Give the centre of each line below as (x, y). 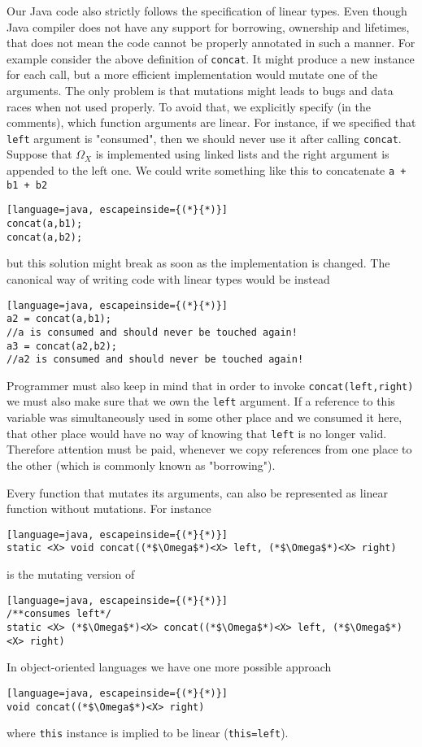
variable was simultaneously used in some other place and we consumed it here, (204, 417)
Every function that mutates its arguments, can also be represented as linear (198, 492)
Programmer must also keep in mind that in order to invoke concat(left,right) (210, 385)
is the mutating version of (71, 574)
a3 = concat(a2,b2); (62, 346)
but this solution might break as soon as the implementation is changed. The (198, 263)
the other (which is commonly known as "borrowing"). (141, 465)
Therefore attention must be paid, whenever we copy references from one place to (209, 449)
